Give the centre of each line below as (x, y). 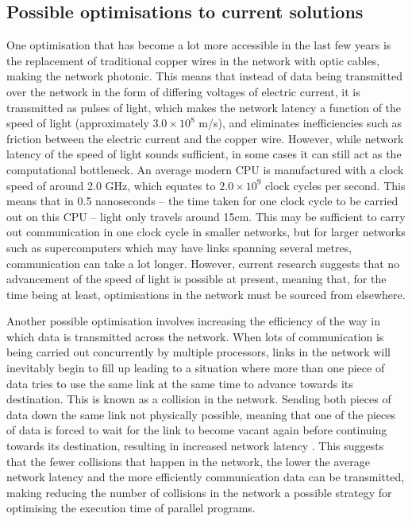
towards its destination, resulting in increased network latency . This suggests (195, 446)
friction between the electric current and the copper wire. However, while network (205, 138)
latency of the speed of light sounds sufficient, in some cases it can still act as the (204, 154)
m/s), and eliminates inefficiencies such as (300, 123)
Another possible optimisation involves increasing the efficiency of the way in (194, 321)
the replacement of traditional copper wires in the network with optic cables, (193, 60)
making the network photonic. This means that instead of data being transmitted (204, 76)
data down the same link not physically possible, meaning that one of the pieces (201, 414)
